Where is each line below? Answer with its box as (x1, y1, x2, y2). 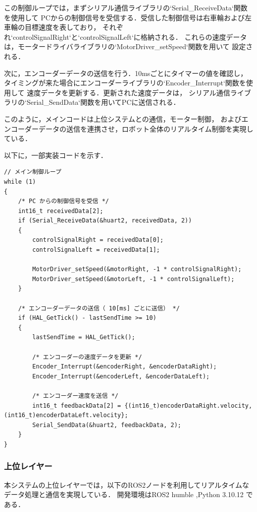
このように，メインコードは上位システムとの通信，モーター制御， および (4, 113, 242, 124)
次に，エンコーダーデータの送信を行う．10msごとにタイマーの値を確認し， (4, 68, 248, 78)
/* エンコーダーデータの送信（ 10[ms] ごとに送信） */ (18, 304, 180, 312)
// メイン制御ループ (4, 168, 61, 176)
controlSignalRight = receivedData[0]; (32, 236, 164, 244)
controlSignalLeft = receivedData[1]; (32, 246, 160, 254)
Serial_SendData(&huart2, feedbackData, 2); (32, 421, 181, 429)
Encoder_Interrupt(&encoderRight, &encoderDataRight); (32, 363, 217, 370)
